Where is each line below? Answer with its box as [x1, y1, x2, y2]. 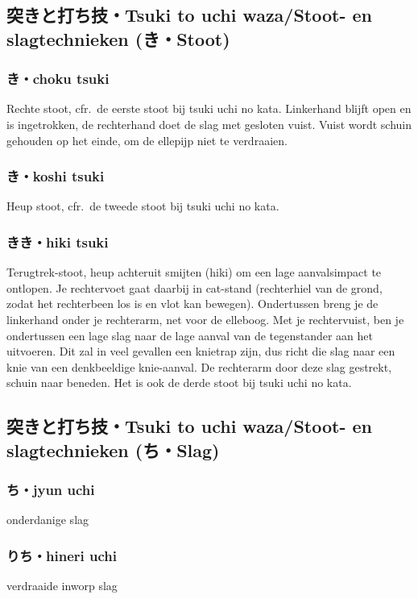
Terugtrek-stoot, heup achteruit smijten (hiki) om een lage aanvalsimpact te [6, 264, 382, 281]
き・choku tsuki [6, 69, 110, 89]
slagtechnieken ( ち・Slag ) [6, 437, 220, 462]
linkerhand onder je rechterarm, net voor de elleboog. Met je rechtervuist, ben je [6, 310, 404, 327]
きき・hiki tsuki [6, 231, 109, 252]
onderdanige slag [6, 511, 89, 528]
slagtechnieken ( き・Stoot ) [6, 26, 230, 51]
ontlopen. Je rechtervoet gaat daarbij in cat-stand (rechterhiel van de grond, [6, 279, 383, 296]
